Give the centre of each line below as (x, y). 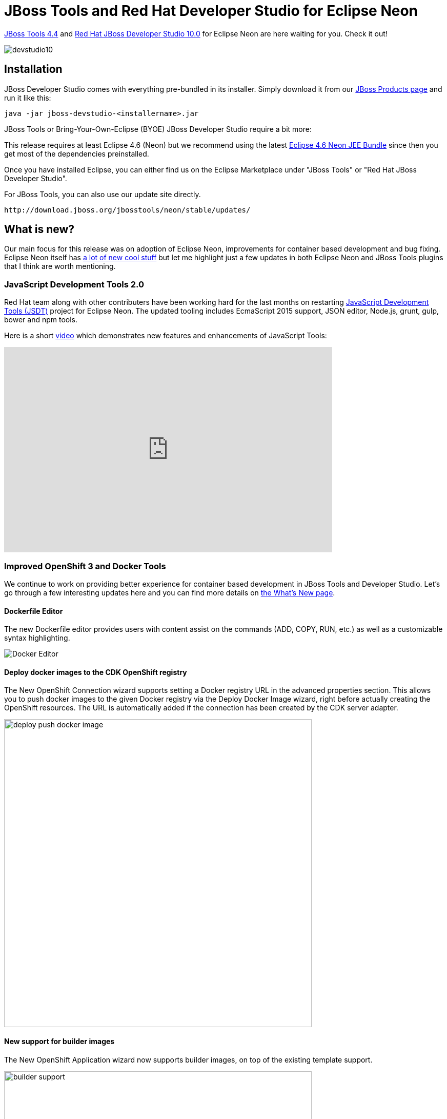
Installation (33, 69)
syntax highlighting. (37, 638)
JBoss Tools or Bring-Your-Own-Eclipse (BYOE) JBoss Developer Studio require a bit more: (158, 129)
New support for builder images (59, 1041)
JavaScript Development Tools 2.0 (74, 284)
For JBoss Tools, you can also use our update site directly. (103, 194)
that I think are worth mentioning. (60, 266)
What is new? (39, 229)
